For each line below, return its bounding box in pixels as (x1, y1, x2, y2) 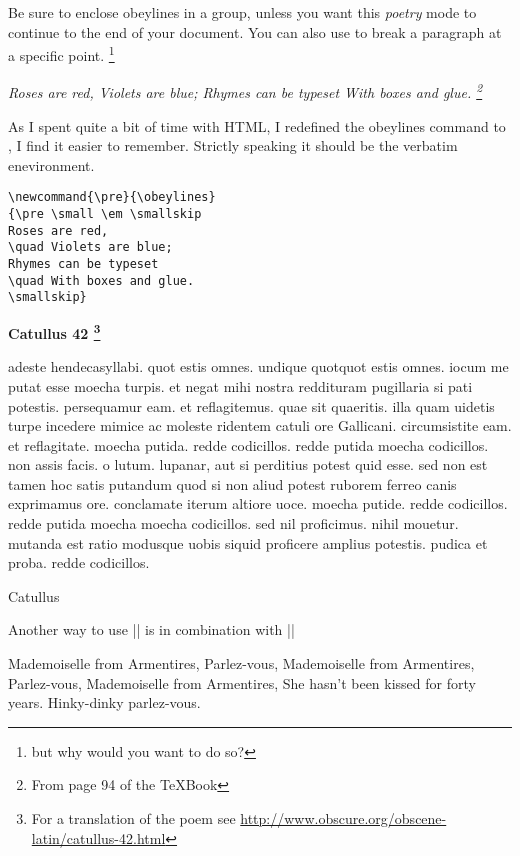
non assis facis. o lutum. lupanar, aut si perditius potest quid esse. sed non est (8, 454, 488, 475)
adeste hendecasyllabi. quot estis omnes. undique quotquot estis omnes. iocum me (8, 356, 509, 377)
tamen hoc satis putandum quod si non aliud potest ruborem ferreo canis (8, 473, 457, 494)
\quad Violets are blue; (8, 240, 173, 255)
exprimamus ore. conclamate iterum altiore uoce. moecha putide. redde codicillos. (8, 493, 508, 514)
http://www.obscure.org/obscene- (240, 808, 447, 828)
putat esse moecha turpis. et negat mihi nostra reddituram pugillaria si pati (8, 375, 473, 396)
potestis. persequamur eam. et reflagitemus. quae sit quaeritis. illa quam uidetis (8, 395, 495, 416)
